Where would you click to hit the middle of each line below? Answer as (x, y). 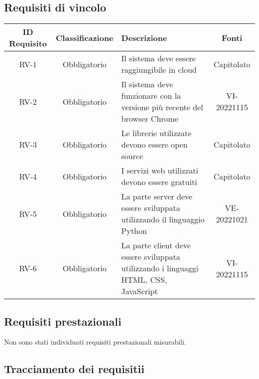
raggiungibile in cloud (159, 70)
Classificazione (85, 37)
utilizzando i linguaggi (160, 268)
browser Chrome (150, 119)
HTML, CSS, (144, 280)
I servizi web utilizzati (160, 171)
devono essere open (154, 145)
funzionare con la (151, 96)
